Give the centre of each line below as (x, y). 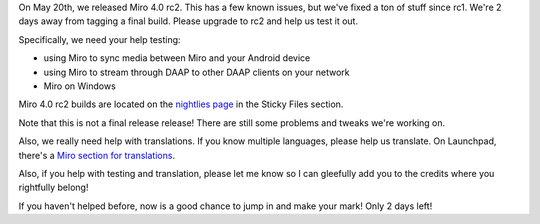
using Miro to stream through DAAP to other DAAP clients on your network (196, 72)
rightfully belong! (53, 187)
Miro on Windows (80, 86)
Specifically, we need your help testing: (99, 39)
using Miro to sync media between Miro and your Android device (177, 58)
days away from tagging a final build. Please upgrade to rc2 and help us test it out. (188, 21)
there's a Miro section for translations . (96, 155)
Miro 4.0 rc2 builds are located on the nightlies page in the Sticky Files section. (181, 104)
